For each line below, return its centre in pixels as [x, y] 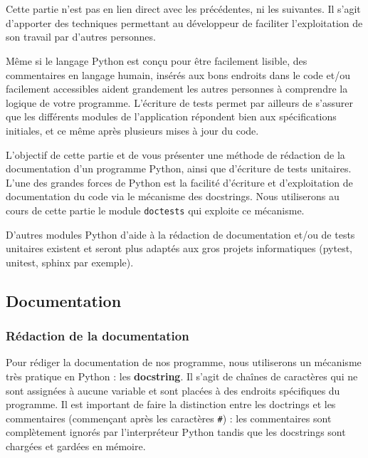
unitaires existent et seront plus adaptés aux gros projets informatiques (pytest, [179, 248]
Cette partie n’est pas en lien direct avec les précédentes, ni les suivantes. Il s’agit [183, 9]
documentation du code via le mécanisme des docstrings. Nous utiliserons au [173, 196]
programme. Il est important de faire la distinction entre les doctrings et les [171, 404]
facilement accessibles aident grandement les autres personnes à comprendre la [177, 89]
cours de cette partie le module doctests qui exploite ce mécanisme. [155, 210]
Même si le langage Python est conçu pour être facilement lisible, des [157, 60]
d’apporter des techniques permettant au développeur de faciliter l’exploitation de [184, 22]
